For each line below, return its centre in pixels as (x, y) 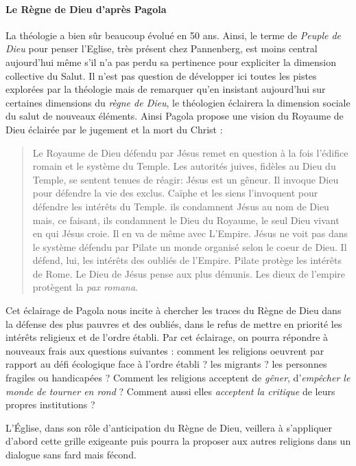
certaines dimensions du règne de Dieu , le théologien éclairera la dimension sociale (178, 102)
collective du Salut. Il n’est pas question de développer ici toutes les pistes (161, 75)
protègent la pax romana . (85, 287)
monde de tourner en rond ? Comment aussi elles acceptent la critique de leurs (170, 391)
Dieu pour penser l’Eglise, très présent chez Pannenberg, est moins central (162, 48)
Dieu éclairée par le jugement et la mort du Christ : (114, 129)
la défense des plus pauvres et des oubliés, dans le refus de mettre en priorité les (174, 323)
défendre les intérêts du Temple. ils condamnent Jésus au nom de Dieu (181, 206)
